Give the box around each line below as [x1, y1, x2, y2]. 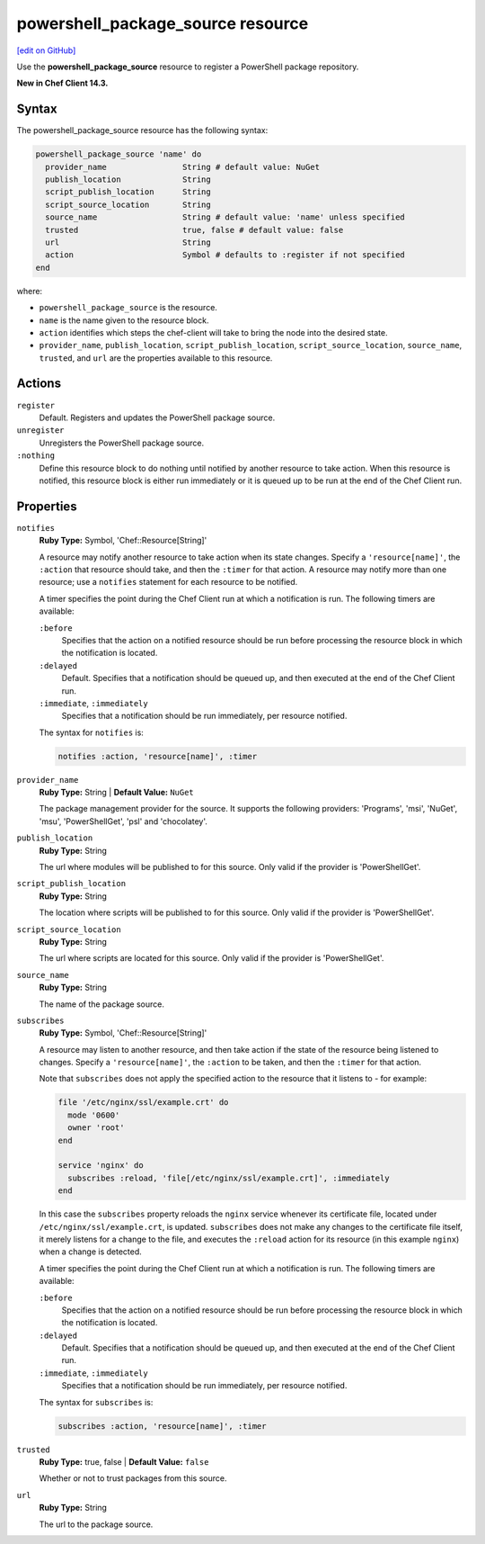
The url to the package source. [39, 1519, 154, 1530]
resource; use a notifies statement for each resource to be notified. [39, 577, 298, 588]
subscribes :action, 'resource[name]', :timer [57, 1421, 267, 1431]
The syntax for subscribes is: [39, 1396, 154, 1407]
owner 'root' [67, 1123, 125, 1133]
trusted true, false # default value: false [45, 225, 344, 235]
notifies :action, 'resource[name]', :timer [57, 751, 258, 761]
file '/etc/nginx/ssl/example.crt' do [57, 1098, 229, 1108]
